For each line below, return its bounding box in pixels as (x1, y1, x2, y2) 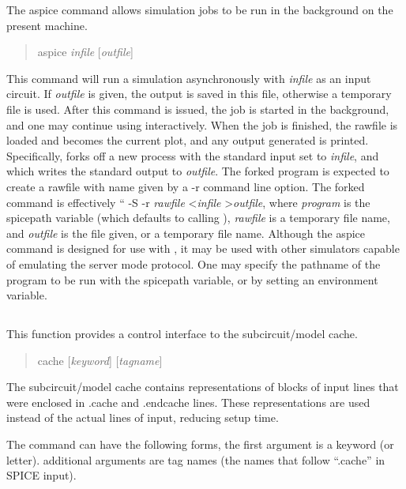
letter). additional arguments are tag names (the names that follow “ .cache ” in (6, 451, 385, 468)
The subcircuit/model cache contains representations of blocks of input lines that (6, 378, 399, 395)
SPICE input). (6, 467, 77, 483)
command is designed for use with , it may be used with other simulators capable (6, 240, 400, 257)
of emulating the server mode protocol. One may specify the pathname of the (6, 255, 381, 272)
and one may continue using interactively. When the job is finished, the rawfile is (6, 116, 398, 133)
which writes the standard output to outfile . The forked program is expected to (6, 163, 389, 179)
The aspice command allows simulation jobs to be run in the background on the (6, 2, 393, 17)
